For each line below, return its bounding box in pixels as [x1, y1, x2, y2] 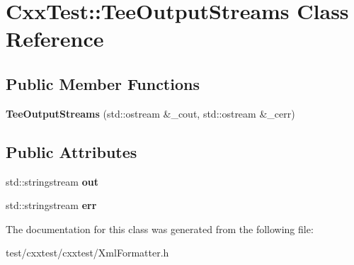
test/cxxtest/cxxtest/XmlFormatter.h [6, 245, 169, 260]
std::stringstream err [6, 198, 97, 213]
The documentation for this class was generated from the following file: [6, 221, 314, 236]
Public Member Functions [6, 72, 200, 94]
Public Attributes [6, 140, 137, 162]
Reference [6, 24, 104, 53]
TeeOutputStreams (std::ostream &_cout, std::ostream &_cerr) [6, 106, 295, 120]
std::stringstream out [6, 174, 98, 188]
